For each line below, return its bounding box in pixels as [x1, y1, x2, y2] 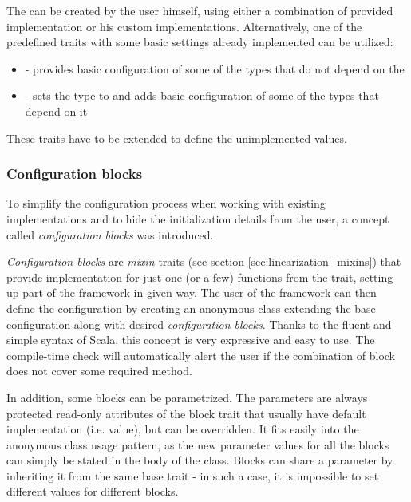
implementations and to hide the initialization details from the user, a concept [6, 210, 389, 227]
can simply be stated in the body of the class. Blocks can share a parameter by [6, 452, 393, 468]
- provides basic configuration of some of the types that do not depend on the [25, 60, 405, 77]
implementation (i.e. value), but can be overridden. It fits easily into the [6, 421, 359, 437]
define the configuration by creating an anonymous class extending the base [6, 299, 376, 316]
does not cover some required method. [6, 362, 192, 379]
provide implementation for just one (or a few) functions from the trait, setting [6, 268, 393, 285]
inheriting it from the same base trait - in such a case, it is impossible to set [6, 467, 379, 484]
